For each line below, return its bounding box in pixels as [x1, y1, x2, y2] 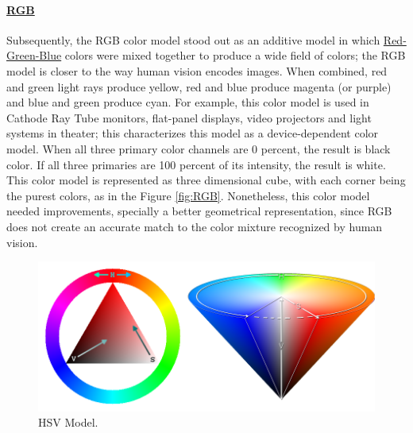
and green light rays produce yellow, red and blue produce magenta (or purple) [6, 78, 392, 95]
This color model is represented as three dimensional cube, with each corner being [6, 172, 406, 188]
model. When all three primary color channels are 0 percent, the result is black [6, 140, 391, 157]
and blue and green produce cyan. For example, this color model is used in [6, 94, 369, 110]
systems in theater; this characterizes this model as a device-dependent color [6, 125, 379, 141]
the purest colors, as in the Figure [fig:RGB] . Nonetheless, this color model [6, 187, 370, 203]
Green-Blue [6, 47, 62, 64]
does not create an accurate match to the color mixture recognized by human [6, 218, 383, 234]
